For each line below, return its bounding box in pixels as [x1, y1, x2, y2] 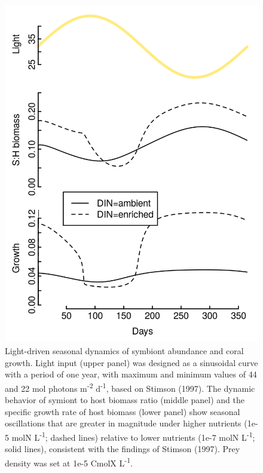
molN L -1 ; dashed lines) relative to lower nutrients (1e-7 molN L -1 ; [11, 429, 255, 443]
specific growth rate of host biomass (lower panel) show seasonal [5, 405, 240, 417]
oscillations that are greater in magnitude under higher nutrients [5, 417, 241, 429]
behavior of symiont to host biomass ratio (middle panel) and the [5, 393, 244, 406]
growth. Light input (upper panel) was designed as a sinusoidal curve [5, 356, 258, 368]
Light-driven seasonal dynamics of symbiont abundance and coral [5, 344, 244, 357]
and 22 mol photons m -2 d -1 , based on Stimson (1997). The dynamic [5, 380, 255, 394]
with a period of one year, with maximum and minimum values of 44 [5, 368, 257, 380]
